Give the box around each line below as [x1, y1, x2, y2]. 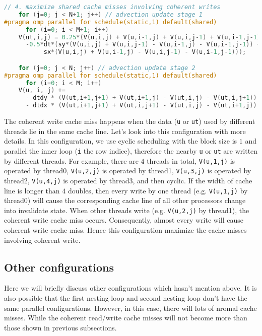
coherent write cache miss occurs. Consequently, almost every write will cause [4, 215, 244, 225]
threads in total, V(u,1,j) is [147, 155, 235, 166]
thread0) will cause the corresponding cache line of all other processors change [4, 195, 246, 206]
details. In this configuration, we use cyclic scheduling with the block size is [4, 136, 237, 146]
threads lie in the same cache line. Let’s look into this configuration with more [4, 125, 246, 136]
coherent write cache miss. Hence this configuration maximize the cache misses [4, 225, 247, 235]
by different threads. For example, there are [4, 155, 139, 166]
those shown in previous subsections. [4, 322, 117, 332]
